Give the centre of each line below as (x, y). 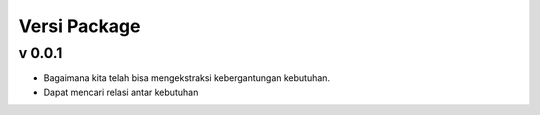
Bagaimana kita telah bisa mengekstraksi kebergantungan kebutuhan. (186, 78)
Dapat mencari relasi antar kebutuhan (121, 92)
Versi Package (79, 26)
